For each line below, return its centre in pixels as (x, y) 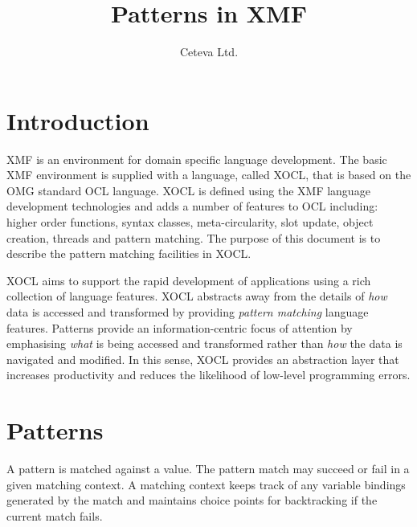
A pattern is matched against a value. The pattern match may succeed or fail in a (208, 469)
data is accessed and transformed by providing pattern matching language (188, 312)
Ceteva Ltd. (209, 52)
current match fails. (55, 515)
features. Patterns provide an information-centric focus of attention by (180, 327)
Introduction (78, 120)
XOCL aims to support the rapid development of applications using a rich (189, 280)
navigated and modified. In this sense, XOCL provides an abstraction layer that (203, 359)
